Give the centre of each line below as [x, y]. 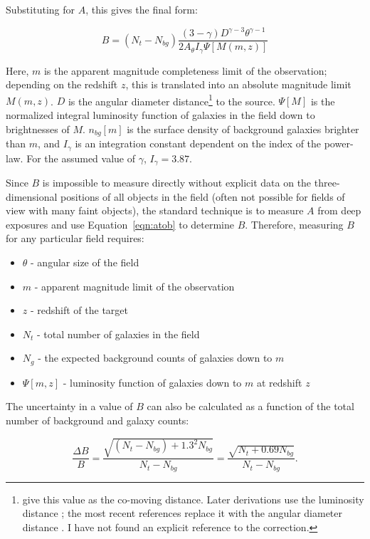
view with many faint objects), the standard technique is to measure [155, 210]
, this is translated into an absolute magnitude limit [238, 84]
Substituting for [40, 9]
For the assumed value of [81, 158]
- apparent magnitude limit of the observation [134, 286]
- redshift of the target [79, 310]
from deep [339, 210]
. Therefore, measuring [294, 224]
